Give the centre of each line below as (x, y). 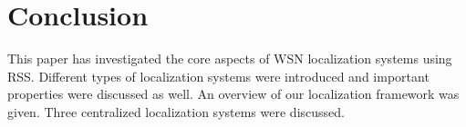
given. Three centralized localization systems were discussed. (176, 111)
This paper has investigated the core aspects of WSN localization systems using (230, 59)
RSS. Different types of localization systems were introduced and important (218, 76)
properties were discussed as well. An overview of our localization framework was (233, 94)
